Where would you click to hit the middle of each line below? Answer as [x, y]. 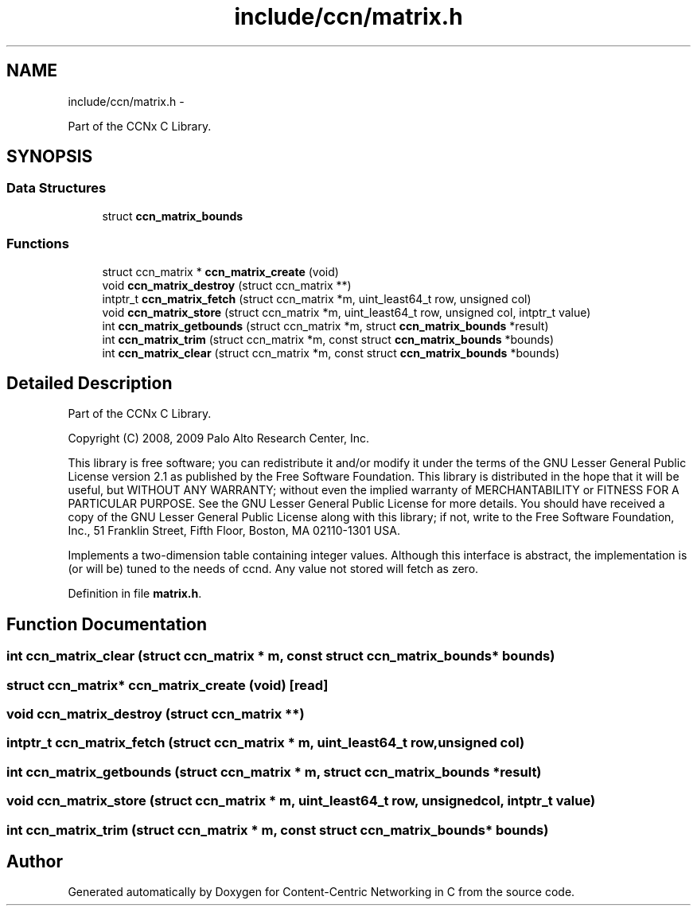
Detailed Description [90, 383]
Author [35, 861]
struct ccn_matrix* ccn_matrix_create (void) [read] [167, 685]
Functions [38, 244]
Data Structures [56, 188]
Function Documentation [107, 624]
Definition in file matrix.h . [135, 594]
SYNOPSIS [50, 157]
